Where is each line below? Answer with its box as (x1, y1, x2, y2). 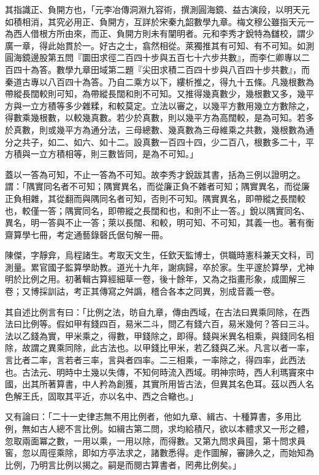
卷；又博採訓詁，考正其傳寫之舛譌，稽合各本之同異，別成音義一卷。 (5, 285, 280, 298)
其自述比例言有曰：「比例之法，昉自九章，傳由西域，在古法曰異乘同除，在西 (5, 305, 310, 318)
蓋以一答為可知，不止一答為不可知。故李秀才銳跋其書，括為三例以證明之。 (5, 168, 306, 180)
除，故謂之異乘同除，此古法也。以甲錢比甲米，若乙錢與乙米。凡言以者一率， (5, 341, 314, 354)
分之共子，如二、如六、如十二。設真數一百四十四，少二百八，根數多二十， (5, 135, 306, 148)
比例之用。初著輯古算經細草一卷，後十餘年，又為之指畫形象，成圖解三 (21, 272, 306, 285)
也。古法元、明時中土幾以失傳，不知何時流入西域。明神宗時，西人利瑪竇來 (5, 365, 306, 378)
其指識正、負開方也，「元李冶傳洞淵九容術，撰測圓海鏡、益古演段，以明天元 (5, 3, 310, 15)
